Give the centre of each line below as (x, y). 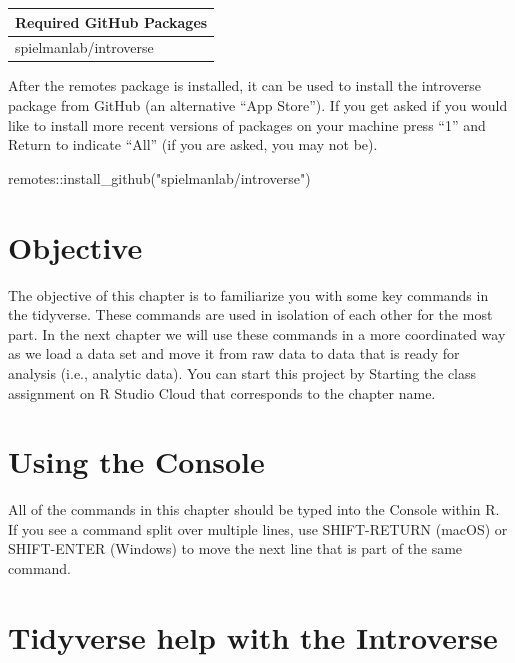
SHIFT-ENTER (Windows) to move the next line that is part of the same (235, 548)
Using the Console (136, 461)
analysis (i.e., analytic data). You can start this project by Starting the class (242, 372)
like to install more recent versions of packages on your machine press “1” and (247, 124)
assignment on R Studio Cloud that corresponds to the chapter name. (222, 392)
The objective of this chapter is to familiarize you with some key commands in (248, 294)
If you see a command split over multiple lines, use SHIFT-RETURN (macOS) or (258, 528)
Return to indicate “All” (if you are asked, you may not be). (193, 144)
